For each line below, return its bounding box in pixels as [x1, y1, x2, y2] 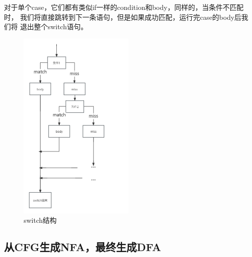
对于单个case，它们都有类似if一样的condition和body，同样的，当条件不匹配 [4, 2, 244, 12]
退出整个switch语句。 [20, 21, 88, 32]
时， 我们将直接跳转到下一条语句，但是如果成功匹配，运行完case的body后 [4, 11, 242, 22]
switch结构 [24, 215, 57, 225]
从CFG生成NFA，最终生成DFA [4, 239, 161, 255]
